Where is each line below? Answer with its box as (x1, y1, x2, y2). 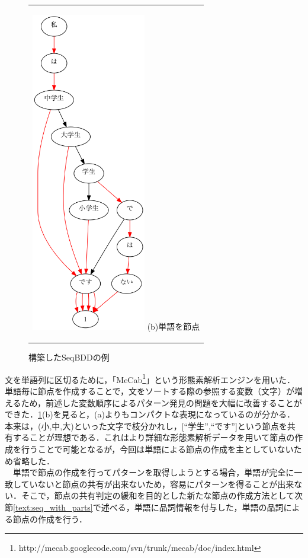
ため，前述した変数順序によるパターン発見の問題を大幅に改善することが (21, 396, 302, 409)
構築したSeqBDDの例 (28, 351, 110, 364)
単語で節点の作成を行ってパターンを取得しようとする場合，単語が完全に (12, 466, 294, 479)
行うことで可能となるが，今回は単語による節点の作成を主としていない (21, 442, 294, 455)
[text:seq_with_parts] (13, 500, 93, 513)
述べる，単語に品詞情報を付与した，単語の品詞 (101, 500, 284, 513)
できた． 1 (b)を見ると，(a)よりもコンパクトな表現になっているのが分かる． (5, 408, 296, 420)
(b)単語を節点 (147, 320, 200, 333)
